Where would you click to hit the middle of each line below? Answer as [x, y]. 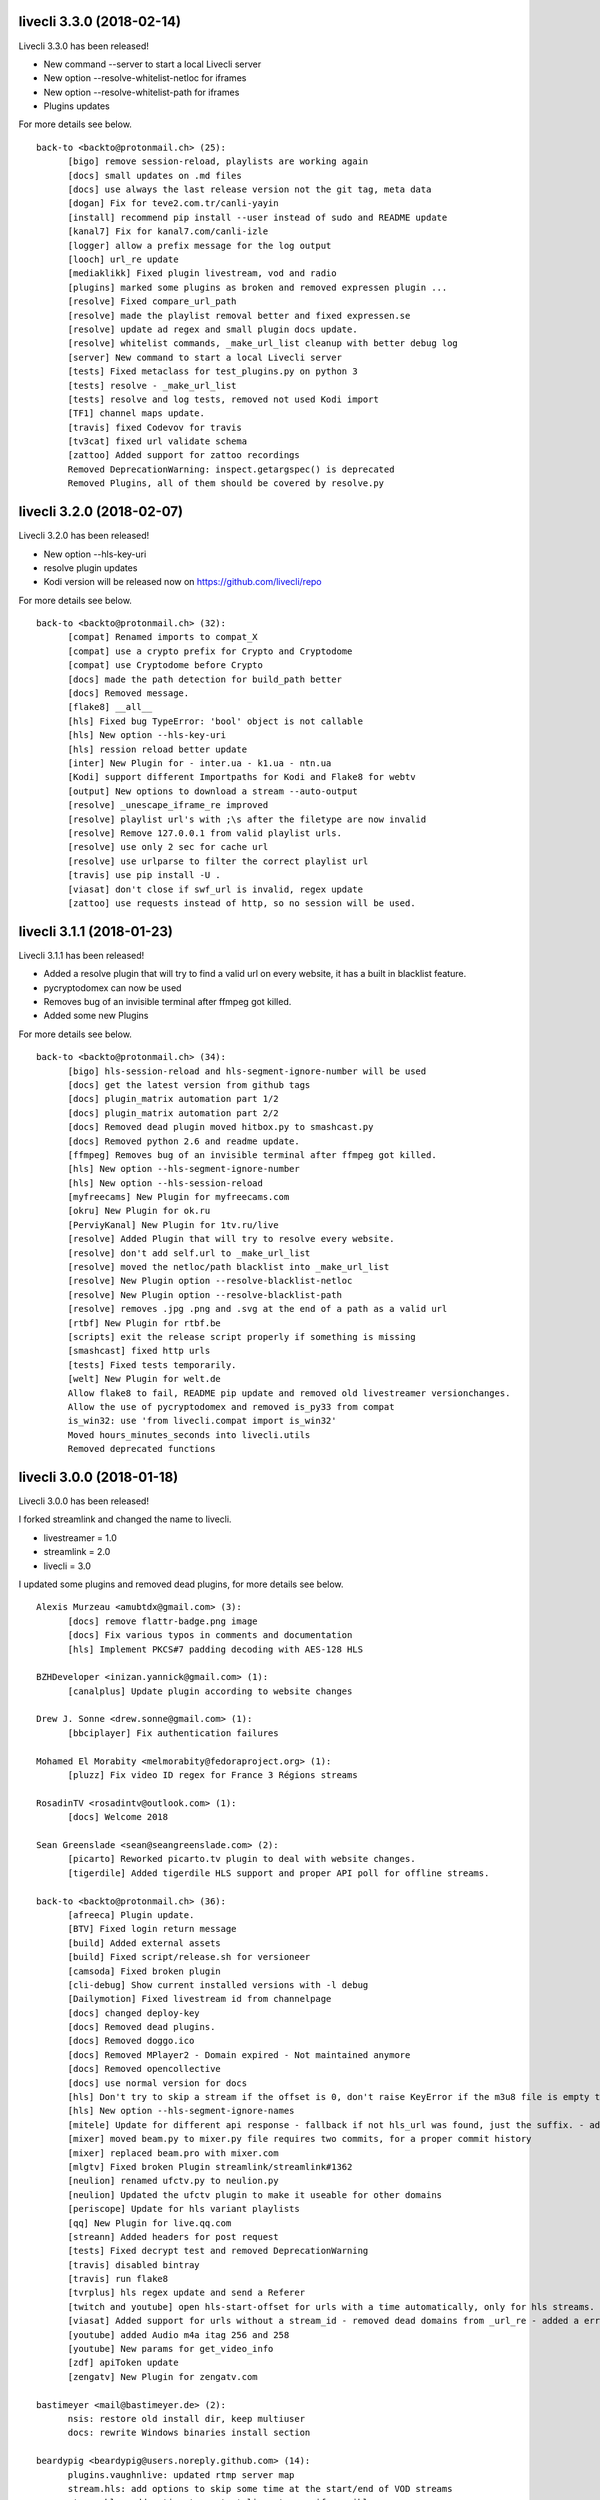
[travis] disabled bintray [133, 2264]
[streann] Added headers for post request [173, 2236]
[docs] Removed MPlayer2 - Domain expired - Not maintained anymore [239, 2054]
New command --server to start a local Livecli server [152, 64]
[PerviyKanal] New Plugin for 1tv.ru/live [173, 1224]
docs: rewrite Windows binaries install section [189, 2433]
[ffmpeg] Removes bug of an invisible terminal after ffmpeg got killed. [252, 1154]
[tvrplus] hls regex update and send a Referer [186, 2293]
